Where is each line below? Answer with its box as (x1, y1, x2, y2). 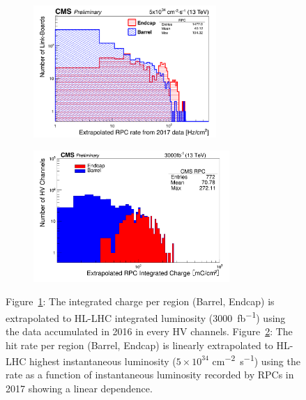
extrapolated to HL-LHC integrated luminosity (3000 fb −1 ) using (6, 308, 286, 325)
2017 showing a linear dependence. (6, 381, 153, 395)
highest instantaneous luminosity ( (29, 353, 176, 368)
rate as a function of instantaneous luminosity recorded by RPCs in (6, 367, 294, 382)
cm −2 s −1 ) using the (212, 352, 300, 368)
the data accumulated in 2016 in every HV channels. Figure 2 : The (6, 323, 293, 338)
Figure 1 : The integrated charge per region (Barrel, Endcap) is (6, 294, 275, 309)
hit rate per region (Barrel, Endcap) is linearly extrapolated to (6, 337, 273, 352)
